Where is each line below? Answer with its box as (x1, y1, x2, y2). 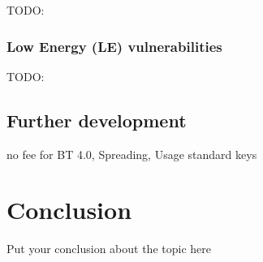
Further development (6, 107, 187, 132)
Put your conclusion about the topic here (6, 240, 211, 257)
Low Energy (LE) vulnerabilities (6, 36, 222, 56)
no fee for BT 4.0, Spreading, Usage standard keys (6, 145, 257, 162)
